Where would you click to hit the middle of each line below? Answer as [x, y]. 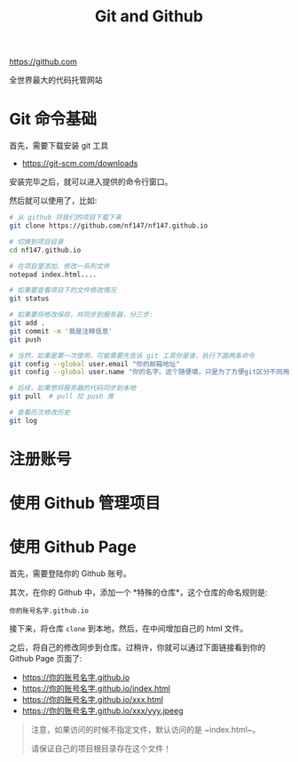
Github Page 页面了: [46, 659]
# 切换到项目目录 [36, 242]
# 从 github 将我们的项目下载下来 [66, 218]
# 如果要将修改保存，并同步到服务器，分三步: [81, 315]
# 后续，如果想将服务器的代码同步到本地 [73, 389]
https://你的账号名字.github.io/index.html [96, 689]
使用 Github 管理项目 [85, 503]
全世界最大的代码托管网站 [56, 80]
